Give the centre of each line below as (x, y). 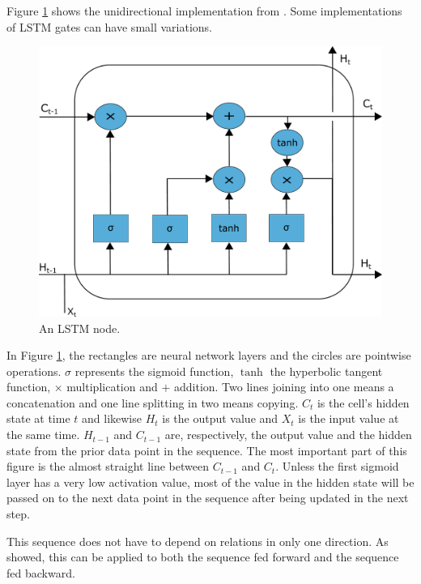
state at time (38, 418)
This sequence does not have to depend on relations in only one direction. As (198, 541)
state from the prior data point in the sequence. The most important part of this (207, 450)
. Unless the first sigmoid (337, 466)
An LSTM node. (80, 328)
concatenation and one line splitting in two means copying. (153, 402)
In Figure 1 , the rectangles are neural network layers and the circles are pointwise (209, 355)
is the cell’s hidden (363, 402)
